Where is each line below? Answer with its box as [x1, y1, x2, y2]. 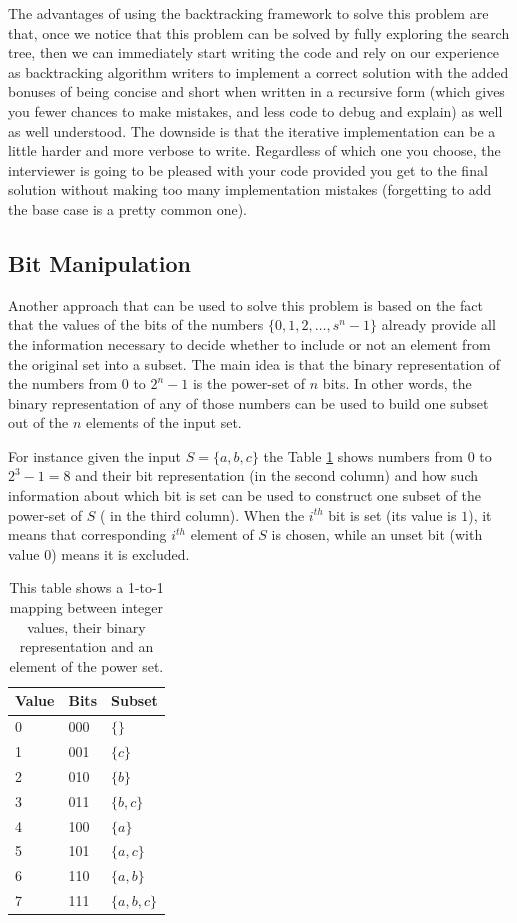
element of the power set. [9, 655, 164, 676]
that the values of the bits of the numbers [8, 314, 264, 335]
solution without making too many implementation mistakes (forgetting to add [8, 179, 492, 200]
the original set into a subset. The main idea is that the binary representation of [8, 353, 501, 374]
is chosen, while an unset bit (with [271, 524, 483, 545]
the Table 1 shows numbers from [263, 445, 463, 466]
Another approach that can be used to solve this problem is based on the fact [8, 294, 483, 315]
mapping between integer [9, 597, 164, 618]
